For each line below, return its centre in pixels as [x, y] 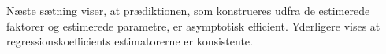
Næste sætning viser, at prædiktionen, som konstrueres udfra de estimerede [188, 10]
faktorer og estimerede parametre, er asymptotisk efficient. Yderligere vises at [193, 25]
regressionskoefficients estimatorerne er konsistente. [130, 41]
